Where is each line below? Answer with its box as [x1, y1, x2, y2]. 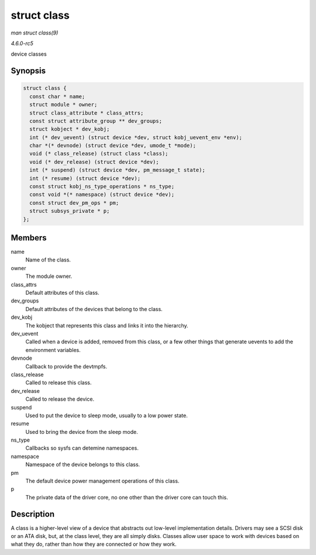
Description [11, 509, 55, 519]
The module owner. [25, 273, 73, 280]
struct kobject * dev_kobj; [29, 126, 110, 133]
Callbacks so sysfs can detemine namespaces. [25, 444, 139, 451]
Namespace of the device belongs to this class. [25, 461, 140, 468]
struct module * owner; [29, 101, 98, 108]
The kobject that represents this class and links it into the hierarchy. [25, 322, 188, 329]
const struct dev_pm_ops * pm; [29, 199, 119, 206]
